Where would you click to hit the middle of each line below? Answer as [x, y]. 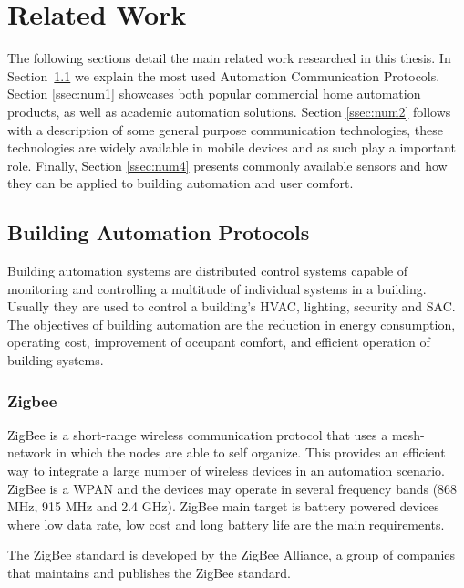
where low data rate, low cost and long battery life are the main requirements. [226, 524]
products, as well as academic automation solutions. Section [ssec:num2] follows [229, 111]
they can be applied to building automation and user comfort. [180, 183]
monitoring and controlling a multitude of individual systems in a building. [217, 288]
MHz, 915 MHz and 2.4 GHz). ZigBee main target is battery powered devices [223, 506]
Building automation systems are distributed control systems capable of [208, 271]
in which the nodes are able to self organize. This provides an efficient [251, 452]
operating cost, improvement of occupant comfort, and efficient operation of [219, 342]
